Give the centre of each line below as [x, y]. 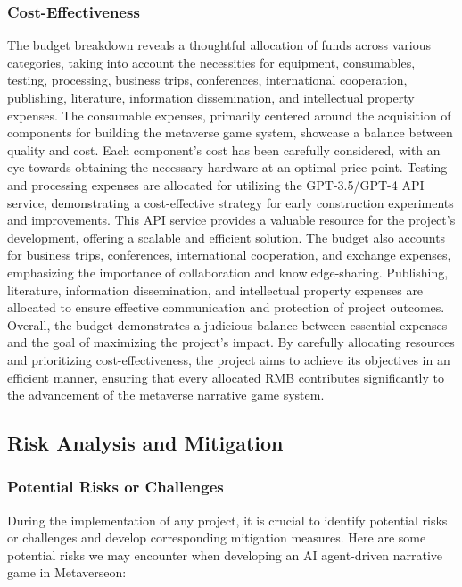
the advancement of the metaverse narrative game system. [166, 395]
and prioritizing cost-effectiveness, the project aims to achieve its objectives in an [229, 359]
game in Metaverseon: [67, 572]
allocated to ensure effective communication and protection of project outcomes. [226, 307]
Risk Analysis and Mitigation [145, 443]
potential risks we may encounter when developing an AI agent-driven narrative [225, 554]
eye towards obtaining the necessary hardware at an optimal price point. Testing [227, 167]
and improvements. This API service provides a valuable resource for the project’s [231, 220]
